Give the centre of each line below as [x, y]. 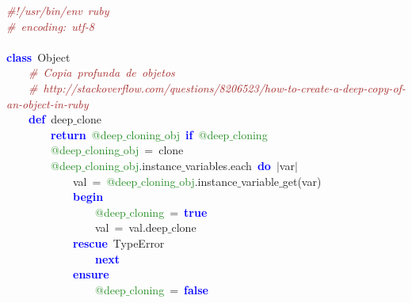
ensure [91, 274]
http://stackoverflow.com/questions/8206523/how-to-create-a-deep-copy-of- [224, 87]
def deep [51, 119]
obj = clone [153, 150]
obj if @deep [197, 134]
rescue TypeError [119, 242]
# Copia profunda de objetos [102, 72]
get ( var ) [302, 181]
